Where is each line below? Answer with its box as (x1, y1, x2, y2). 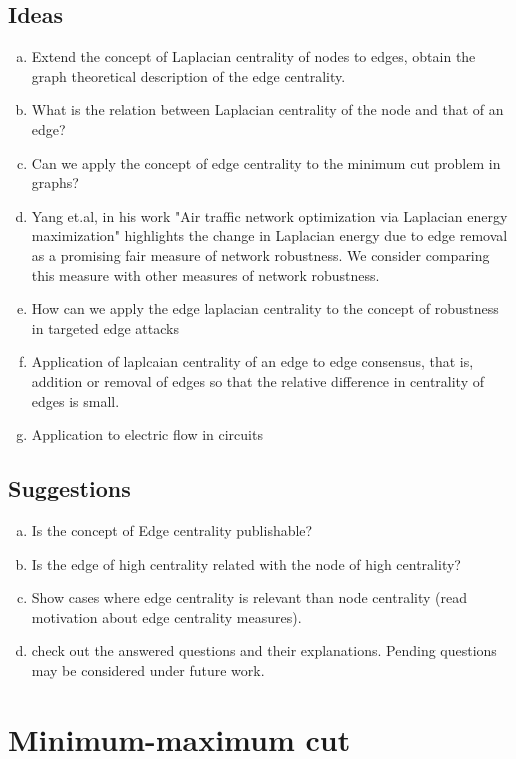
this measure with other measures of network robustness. (31, 264, 380, 285)
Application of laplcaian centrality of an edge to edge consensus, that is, (31, 351, 474, 372)
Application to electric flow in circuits (31, 424, 263, 445)
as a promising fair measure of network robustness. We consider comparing (31, 244, 490, 265)
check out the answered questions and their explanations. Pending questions (31, 640, 497, 661)
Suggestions (8, 473, 131, 504)
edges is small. (31, 390, 120, 411)
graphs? (31, 172, 79, 193)
